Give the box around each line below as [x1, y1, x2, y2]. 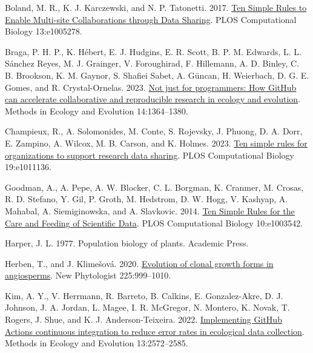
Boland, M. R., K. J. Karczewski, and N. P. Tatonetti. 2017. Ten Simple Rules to [5, 1, 307, 13]
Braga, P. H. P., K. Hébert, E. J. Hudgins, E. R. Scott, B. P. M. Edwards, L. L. [5, 45, 301, 58]
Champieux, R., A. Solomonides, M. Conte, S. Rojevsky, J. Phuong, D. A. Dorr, [5, 125, 303, 137]
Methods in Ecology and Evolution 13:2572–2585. [5, 337, 188, 349]
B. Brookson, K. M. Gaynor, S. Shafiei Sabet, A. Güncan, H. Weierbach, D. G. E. [5, 68, 309, 81]
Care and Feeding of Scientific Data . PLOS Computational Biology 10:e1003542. [5, 216, 303, 229]
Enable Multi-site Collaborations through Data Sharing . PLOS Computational [5, 13, 297, 25]
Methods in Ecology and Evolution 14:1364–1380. [5, 104, 188, 117]
